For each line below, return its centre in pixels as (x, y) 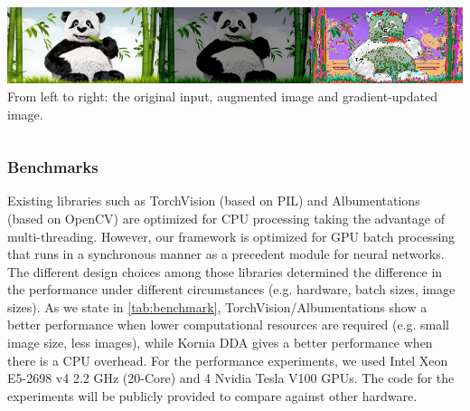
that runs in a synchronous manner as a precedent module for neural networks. (226, 254)
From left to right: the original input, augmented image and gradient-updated (223, 96)
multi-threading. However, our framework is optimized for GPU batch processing (231, 236)
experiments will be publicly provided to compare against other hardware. (212, 395)
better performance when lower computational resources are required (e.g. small (229, 325)
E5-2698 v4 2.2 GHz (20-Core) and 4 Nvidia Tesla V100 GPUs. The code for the (231, 378)
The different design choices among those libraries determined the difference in (225, 271)
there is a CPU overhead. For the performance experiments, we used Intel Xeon (228, 360)
